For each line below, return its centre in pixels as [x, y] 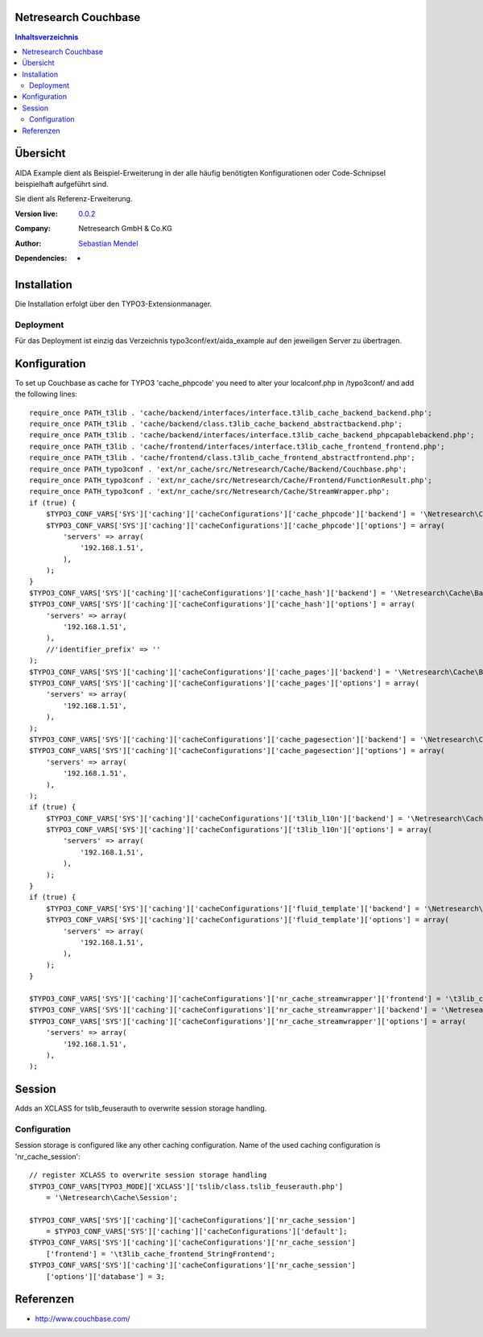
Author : [28, 243]
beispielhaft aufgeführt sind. [62, 184]
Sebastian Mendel [108, 243]
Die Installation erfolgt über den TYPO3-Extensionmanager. [114, 304]
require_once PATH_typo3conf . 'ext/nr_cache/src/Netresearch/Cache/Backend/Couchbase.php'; [218, 469]
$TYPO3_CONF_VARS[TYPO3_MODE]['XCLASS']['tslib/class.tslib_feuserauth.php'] [186, 1186]
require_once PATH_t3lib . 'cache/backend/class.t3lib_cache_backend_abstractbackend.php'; [216, 424]
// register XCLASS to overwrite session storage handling [148, 1175]
